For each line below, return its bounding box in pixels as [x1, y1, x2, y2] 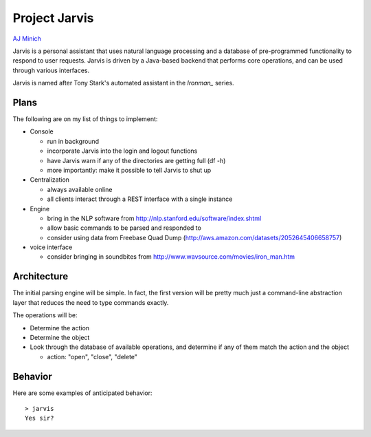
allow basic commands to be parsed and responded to [47, 224, 202, 232]
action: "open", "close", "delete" [47, 352, 137, 361]
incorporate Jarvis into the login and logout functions [47, 147, 198, 155]
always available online [47, 185, 113, 193]
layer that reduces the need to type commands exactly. [12, 298, 169, 306]
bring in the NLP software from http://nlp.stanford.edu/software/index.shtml [47, 214, 262, 222]
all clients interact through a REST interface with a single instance [47, 195, 233, 203]
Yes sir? [25, 414, 54, 423]
